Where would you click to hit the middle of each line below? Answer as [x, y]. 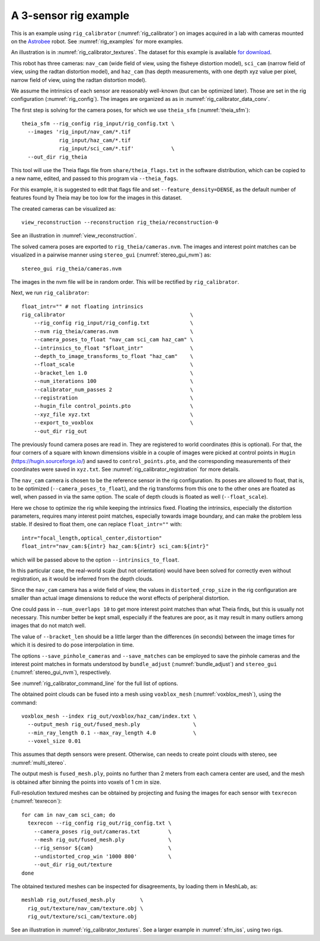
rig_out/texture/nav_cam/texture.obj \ [85, 908]
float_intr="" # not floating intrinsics [82, 306]
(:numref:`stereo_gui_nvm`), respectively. [61, 672]
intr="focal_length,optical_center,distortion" [92, 538]
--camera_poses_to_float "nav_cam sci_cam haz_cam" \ [113, 340]
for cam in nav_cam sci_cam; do [68, 815]
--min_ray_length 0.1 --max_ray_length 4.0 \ [112, 733]
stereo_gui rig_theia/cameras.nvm [71, 268]
